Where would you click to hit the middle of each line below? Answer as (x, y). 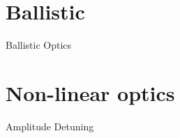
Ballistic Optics (39, 45)
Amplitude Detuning (50, 126)
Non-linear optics (90, 92)
